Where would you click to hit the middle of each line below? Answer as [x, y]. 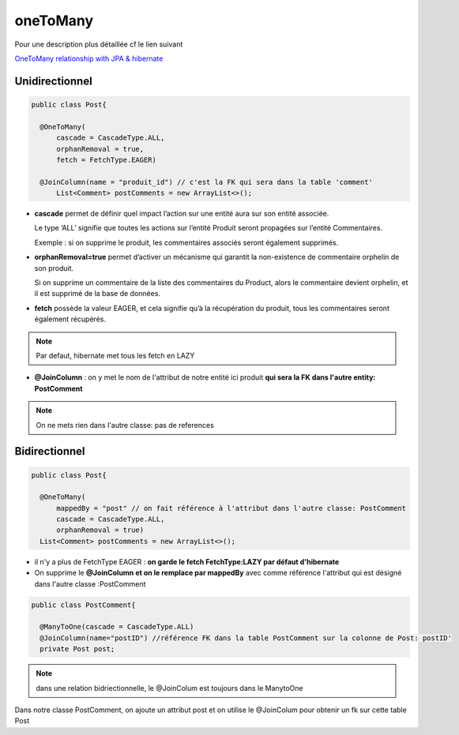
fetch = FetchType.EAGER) [107, 159]
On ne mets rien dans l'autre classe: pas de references [125, 425]
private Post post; [77, 649]
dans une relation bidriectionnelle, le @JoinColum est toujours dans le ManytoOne [169, 688]
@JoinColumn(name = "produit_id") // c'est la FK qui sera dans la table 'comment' [206, 182]
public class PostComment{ [83, 605]
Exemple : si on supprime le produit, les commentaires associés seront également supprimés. [186, 242]
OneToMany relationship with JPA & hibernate [89, 58]
